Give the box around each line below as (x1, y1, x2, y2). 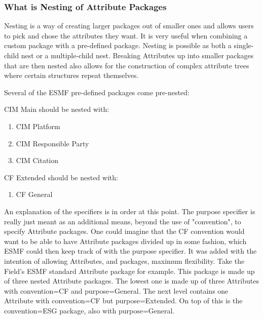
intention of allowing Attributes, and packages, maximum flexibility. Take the (4, 255, 245, 266)
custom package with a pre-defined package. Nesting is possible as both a (4, 40, 232, 51)
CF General (16, 189, 53, 200)
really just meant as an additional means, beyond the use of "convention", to (4, 216, 241, 226)
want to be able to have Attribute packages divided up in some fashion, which (4, 235, 247, 246)
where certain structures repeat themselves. (4, 70, 139, 81)
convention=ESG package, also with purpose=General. (4, 305, 175, 315)
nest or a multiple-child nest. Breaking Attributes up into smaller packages (21, 50, 254, 60)
